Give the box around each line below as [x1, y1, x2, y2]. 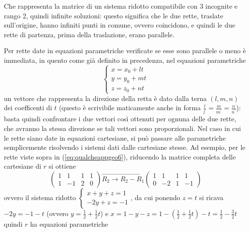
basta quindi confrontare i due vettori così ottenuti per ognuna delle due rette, [4, 114, 236, 124]
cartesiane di [4, 161, 42, 171]
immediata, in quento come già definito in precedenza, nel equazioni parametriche [4, 55, 246, 65]
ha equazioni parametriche [30, 218, 108, 229]
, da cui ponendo [131, 192, 180, 202]
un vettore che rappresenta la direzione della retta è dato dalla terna [4, 93, 207, 103]
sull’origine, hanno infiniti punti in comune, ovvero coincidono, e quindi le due [4, 20, 235, 30]
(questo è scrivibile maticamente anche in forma [59, 102, 201, 113]
